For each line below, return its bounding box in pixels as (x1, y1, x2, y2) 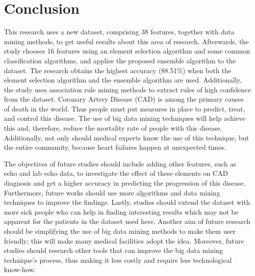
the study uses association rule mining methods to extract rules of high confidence (4, 84, 251, 94)
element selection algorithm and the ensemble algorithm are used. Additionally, (4, 75, 242, 85)
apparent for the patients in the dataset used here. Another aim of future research (4, 216, 251, 226)
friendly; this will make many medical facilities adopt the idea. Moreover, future (4, 235, 244, 246)
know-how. (4, 264, 36, 275)
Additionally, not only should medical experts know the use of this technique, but (4, 132, 249, 142)
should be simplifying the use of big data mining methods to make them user (4, 226, 236, 236)
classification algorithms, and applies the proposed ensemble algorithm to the (4, 55, 236, 65)
